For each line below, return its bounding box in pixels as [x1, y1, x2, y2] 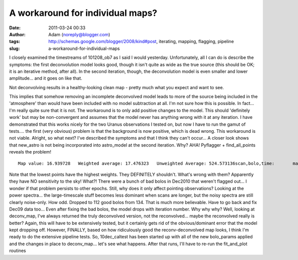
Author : [9, 31, 26, 37]
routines [9, 248, 26, 254]
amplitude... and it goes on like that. [9, 75, 82, 81]
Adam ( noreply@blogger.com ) [48, 31, 110, 37]
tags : [9, 39, 20, 45]
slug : [9, 45, 20, 52]
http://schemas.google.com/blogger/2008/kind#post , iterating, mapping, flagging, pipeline [48, 39, 234, 45]
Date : [9, 25, 21, 31]
